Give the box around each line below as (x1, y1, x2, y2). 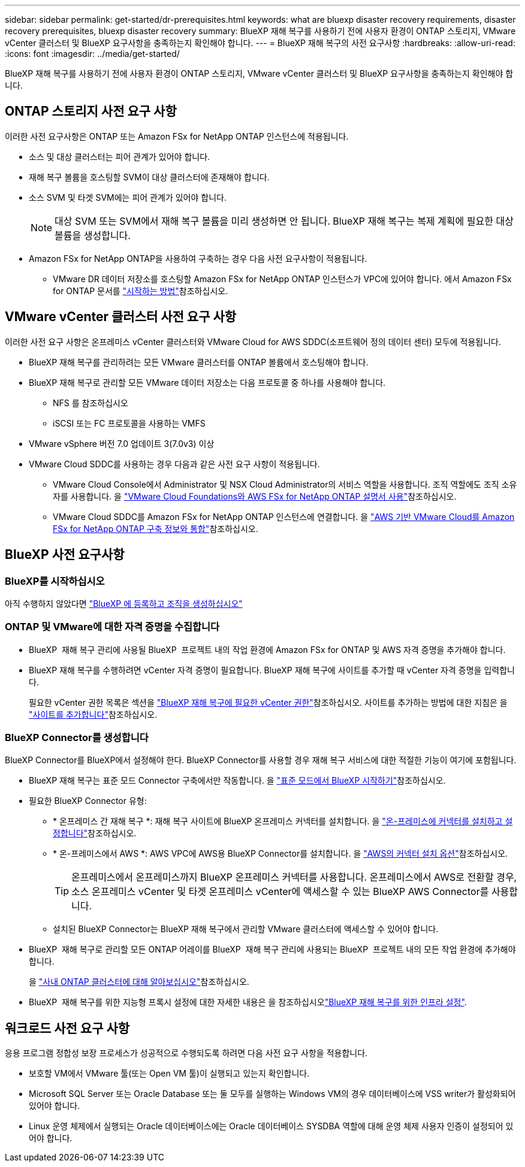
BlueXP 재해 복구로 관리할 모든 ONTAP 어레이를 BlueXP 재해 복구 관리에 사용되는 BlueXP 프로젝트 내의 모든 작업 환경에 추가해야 (29, 944, 516, 955)
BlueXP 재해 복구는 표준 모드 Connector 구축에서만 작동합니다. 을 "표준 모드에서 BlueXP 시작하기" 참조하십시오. (29, 775, 446, 786)
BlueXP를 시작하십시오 (5, 575, 105, 587)
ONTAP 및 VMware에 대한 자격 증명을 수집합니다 (5, 621, 220, 633)
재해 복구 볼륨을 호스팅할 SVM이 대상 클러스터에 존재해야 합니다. (29, 171, 270, 182)
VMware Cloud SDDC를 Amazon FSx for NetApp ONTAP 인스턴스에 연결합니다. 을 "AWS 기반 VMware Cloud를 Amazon (53, 511, 515, 522)
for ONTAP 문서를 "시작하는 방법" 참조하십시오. (53, 285, 228, 296)
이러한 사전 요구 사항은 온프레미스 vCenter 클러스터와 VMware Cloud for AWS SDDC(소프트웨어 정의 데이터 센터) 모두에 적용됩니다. (5, 336, 502, 347)
